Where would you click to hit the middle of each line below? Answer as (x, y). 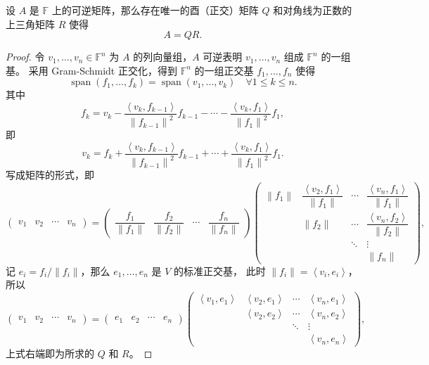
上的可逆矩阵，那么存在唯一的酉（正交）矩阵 (155, 10)
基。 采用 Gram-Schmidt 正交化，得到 (91, 70)
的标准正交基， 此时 (220, 270)
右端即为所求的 (59, 353)
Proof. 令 (25, 57)
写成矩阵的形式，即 (50, 175)
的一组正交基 (224, 70)
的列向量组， (163, 57)
